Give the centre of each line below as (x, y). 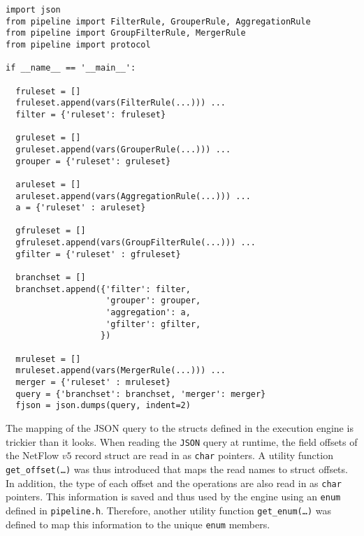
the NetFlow (32, 455)
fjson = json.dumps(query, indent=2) (103, 406)
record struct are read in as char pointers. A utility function (204, 455)
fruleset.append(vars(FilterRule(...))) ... (121, 103)
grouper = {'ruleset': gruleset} (93, 161)
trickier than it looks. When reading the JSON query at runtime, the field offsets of (182, 441)
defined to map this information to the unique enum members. (138, 524)
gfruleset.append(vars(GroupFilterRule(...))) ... (136, 243)
